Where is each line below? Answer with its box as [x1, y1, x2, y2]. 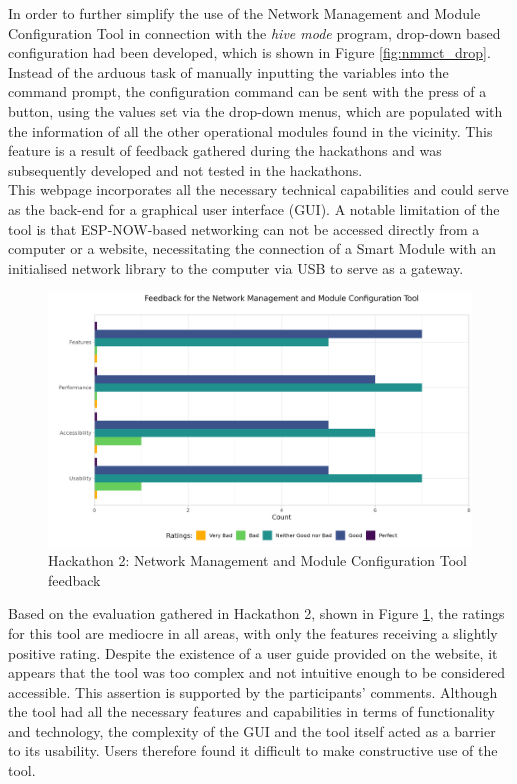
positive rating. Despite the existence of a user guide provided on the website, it [8, 642, 498, 663]
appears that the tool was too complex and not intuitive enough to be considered [8, 662, 505, 683]
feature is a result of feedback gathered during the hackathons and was [8, 140, 442, 161]
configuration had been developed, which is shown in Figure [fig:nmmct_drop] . [8, 42, 491, 63]
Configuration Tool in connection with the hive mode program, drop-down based [8, 22, 501, 43]
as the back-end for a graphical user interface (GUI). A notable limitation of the [8, 198, 500, 219]
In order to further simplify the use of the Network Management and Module [8, 3, 481, 23]
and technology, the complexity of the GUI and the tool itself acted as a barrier [8, 720, 496, 741]
